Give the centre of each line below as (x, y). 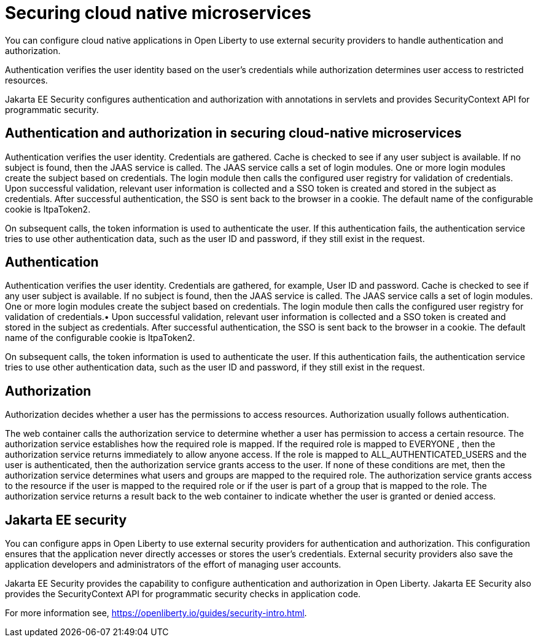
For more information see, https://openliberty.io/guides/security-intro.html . (156, 613)
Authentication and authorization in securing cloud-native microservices (233, 133)
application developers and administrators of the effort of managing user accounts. (173, 565)
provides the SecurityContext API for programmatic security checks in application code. (183, 594)
